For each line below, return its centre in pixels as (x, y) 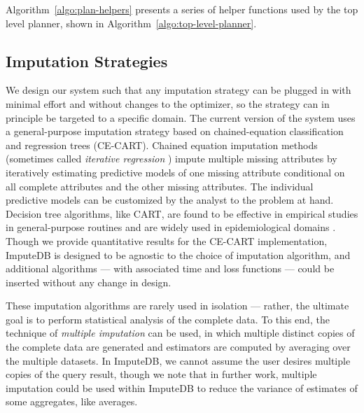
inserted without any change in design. (89, 282)
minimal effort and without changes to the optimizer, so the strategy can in (168, 103)
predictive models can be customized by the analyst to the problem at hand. (170, 200)
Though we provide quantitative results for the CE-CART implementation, (167, 240)
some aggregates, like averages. (72, 401)
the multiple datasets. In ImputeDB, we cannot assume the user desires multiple (178, 360)
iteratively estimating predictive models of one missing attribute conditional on (175, 172)
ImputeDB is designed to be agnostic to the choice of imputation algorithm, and (178, 254)
